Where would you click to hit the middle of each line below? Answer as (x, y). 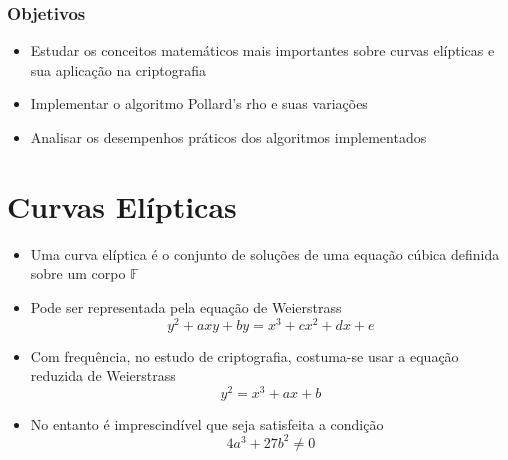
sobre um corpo (78, 273)
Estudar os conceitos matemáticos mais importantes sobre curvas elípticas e (262, 50)
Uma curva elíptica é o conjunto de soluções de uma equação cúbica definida (265, 253)
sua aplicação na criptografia (118, 69)
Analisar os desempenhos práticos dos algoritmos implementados (228, 137)
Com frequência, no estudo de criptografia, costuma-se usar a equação (244, 355)
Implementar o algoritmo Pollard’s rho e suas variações (199, 103)
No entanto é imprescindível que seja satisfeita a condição (207, 423)
